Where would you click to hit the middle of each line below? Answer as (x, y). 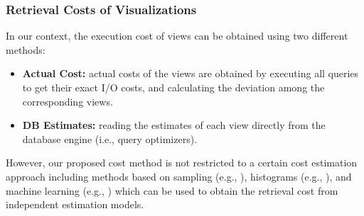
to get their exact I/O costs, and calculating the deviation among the (173, 87)
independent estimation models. (75, 204)
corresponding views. (68, 101)
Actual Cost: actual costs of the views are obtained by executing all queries (191, 73)
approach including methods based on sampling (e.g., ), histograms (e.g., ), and (179, 176)
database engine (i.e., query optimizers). (110, 138)
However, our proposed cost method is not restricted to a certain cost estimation (182, 163)
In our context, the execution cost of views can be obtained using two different (177, 36)
